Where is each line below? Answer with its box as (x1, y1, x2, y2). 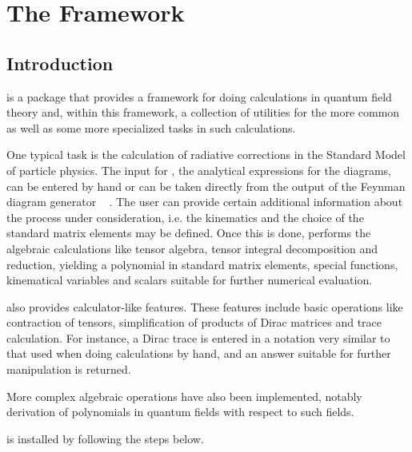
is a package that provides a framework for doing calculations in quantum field (6, 88, 392, 105)
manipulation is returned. (6, 361, 131, 378)
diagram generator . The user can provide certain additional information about (6, 193, 403, 210)
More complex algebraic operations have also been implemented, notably (6, 387, 362, 404)
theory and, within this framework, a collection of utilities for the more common (6, 104, 400, 121)
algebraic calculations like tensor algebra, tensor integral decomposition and (6, 240, 378, 256)
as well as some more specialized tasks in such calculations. (6, 119, 296, 136)
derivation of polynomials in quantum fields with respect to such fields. (6, 403, 354, 420)
